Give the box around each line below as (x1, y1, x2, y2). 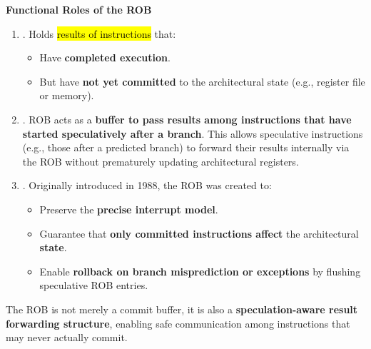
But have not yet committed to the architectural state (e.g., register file (39, 74, 365, 88)
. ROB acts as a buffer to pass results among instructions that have (22, 111, 352, 126)
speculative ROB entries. (39, 278, 148, 293)
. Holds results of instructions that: (22, 26, 176, 41)
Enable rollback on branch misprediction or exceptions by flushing (39, 263, 361, 278)
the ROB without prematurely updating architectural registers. (22, 153, 299, 168)
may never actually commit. (6, 330, 128, 345)
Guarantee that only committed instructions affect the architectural (39, 226, 359, 241)
